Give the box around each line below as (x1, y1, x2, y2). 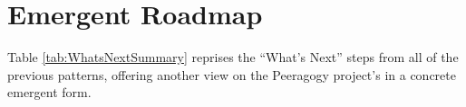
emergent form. (7, 83, 92, 102)
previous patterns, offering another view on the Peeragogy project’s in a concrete (7, 65, 456, 84)
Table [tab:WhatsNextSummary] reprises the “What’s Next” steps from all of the (7, 48, 459, 67)
